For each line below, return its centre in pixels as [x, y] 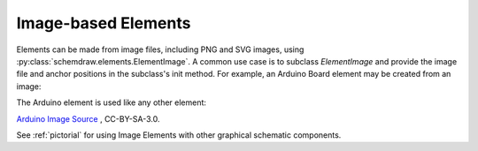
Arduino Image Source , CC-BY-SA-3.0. [88, 118]
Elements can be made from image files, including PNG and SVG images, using [160, 49]
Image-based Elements [104, 23]
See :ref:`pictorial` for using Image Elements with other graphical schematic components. [179, 135]
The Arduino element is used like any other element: [112, 102]
